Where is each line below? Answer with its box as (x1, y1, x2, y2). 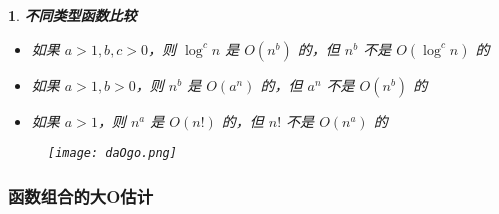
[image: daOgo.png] (48, 146, 177, 161)
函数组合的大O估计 (8, 183, 154, 208)
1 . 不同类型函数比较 (8, 5, 137, 25)
